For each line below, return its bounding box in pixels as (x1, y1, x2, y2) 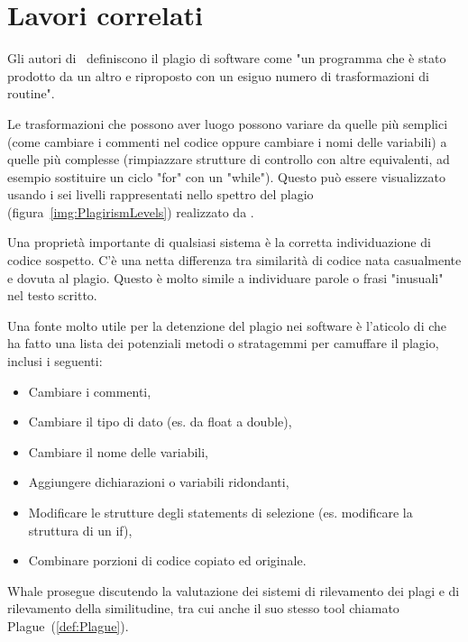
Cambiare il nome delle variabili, (28, 442, 208, 461)
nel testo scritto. (7, 286, 97, 305)
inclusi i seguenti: (7, 352, 103, 371)
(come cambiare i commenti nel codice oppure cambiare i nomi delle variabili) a (7, 132, 447, 151)
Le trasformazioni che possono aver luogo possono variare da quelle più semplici (7, 114, 448, 133)
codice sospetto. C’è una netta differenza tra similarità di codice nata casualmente (7, 251, 462, 270)
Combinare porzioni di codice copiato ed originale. (28, 551, 307, 570)
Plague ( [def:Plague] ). (7, 616, 129, 635)
